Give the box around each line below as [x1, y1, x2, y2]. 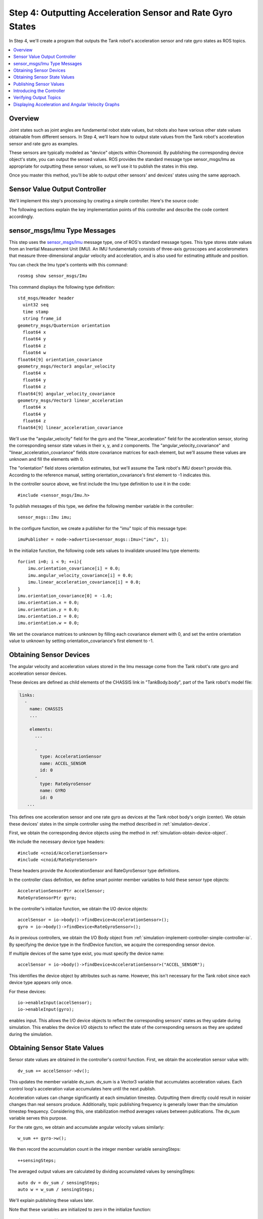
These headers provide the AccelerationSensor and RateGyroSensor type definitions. [9, 868, 180, 874]
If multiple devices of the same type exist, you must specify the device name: [9, 951, 165, 956]
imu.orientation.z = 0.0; [18, 613, 80, 619]
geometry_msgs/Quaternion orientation [18, 322, 111, 328]
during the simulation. [9, 1031, 53, 1037]
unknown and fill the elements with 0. [9, 456, 84, 462]
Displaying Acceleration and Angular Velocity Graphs [13, 101, 120, 107]
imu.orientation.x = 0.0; [18, 600, 80, 606]
